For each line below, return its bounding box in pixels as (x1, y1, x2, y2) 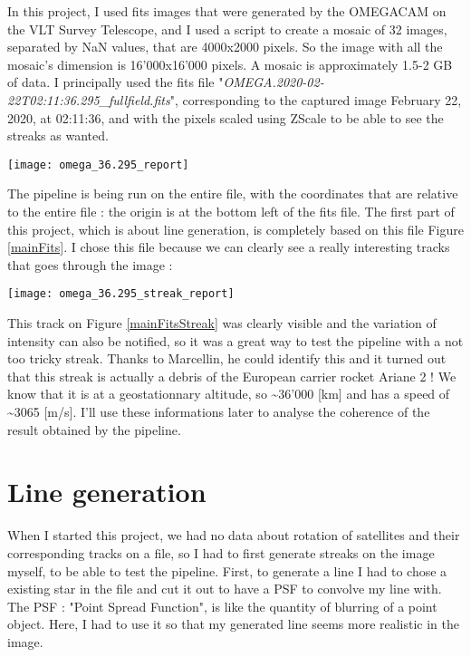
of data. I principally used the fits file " (7, 72, 224, 92)
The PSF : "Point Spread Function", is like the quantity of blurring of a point (7, 596, 437, 615)
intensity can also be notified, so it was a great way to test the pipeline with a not (7, 331, 464, 350)
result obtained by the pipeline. (7, 420, 181, 439)
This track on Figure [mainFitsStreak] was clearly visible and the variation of (7, 314, 437, 333)
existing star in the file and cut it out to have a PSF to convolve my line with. (7, 579, 442, 598)
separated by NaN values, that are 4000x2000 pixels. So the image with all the (7, 37, 443, 56)
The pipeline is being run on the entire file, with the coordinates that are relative (7, 184, 458, 203)
